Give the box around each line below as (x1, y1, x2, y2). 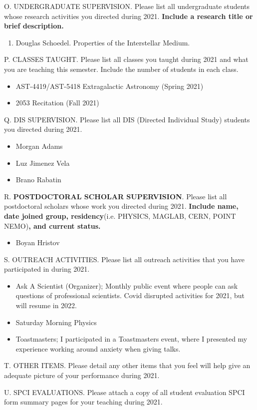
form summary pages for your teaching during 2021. (4, 397, 163, 407)
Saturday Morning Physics (15, 317, 97, 327)
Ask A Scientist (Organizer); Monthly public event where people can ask (15, 280, 238, 291)
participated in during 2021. (4, 264, 90, 274)
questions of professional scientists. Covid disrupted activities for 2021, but (15, 290, 245, 301)
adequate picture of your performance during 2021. (4, 370, 160, 381)
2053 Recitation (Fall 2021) (15, 97, 99, 108)
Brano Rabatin (15, 174, 61, 185)
